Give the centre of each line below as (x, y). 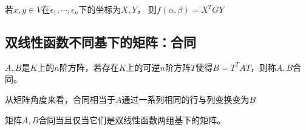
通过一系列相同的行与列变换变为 (185, 99)
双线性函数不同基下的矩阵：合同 (100, 41)
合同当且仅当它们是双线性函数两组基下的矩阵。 (132, 119)
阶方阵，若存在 (89, 67)
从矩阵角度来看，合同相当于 (60, 99)
